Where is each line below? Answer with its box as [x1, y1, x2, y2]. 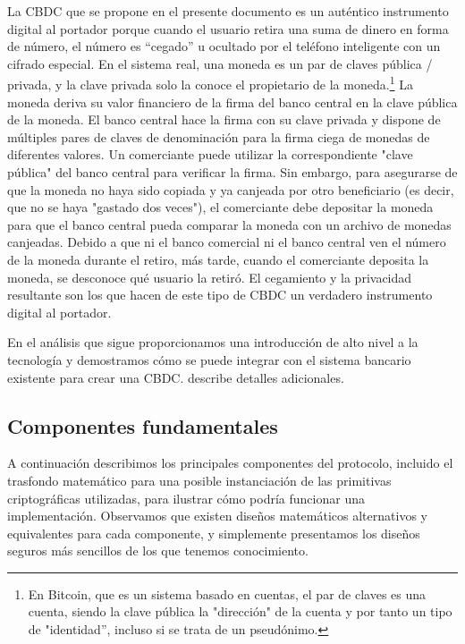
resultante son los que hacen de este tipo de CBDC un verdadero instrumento [7, 285, 433, 304]
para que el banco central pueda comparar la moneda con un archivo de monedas [7, 215, 452, 233]
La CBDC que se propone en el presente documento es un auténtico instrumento [7, 2, 449, 20]
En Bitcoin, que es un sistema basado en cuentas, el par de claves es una [28, 584, 427, 603]
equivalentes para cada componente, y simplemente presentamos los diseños [7, 523, 420, 542]
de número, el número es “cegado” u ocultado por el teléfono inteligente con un [7, 37, 441, 55]
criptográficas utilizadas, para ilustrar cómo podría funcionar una [7, 488, 365, 507]
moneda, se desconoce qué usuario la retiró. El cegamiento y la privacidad [7, 267, 412, 286]
